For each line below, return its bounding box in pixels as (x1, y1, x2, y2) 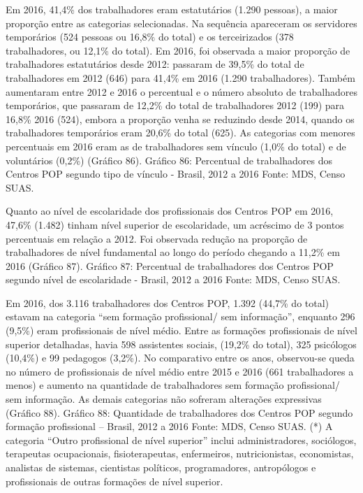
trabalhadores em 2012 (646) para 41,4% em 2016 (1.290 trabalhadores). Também (6, 70, 355, 85)
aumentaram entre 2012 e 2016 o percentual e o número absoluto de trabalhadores (6, 84, 357, 99)
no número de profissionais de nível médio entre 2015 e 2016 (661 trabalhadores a (6, 364, 354, 378)
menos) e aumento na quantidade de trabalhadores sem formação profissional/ (6, 378, 340, 392)
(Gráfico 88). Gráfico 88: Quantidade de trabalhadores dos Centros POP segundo (6, 405, 353, 420)
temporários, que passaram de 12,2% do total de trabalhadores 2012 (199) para (6, 98, 345, 113)
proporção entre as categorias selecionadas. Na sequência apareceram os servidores (6, 15, 357, 30)
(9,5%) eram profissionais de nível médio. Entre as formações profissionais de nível (6, 323, 357, 338)
